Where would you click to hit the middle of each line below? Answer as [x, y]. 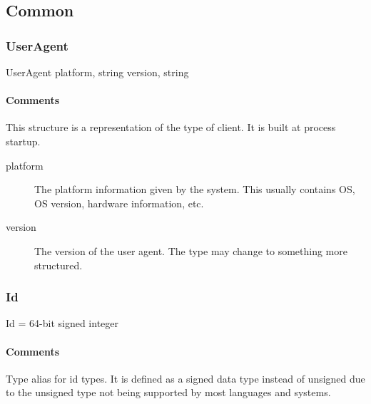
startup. [23, 141]
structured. [59, 265]
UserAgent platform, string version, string [97, 72]
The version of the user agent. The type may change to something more [191, 250]
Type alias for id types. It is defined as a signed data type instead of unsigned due [185, 378]
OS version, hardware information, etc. [119, 203]
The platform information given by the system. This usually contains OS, [195, 189]
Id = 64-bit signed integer [62, 323]
